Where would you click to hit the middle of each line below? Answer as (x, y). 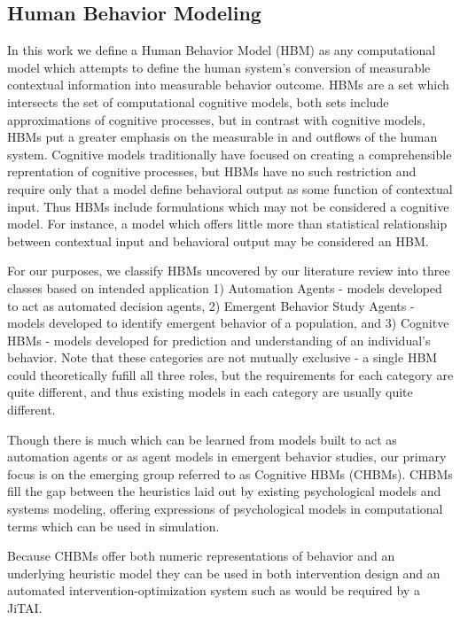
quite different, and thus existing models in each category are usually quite (210, 392)
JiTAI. (25, 608)
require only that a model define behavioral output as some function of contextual (230, 188)
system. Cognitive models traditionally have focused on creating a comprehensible (230, 154)
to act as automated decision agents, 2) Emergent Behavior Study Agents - (211, 305)
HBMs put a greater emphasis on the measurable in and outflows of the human (222, 137)
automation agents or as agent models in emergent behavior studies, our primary (227, 457)
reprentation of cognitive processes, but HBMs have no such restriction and (212, 171)
